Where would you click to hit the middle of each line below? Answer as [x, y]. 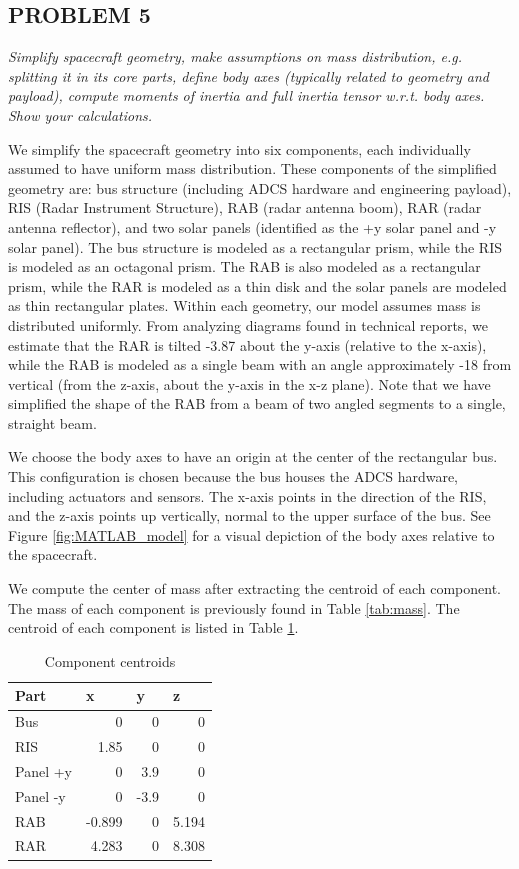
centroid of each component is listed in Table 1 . [153, 627]
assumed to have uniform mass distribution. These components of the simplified [252, 168]
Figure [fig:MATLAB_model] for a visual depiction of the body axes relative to [251, 534]
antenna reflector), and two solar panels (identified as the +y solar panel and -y [252, 226]
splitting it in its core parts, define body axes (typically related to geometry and [249, 75]
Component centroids [110, 660]
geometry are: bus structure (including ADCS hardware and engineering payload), [260, 187]
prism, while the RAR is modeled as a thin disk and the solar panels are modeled [257, 285]
